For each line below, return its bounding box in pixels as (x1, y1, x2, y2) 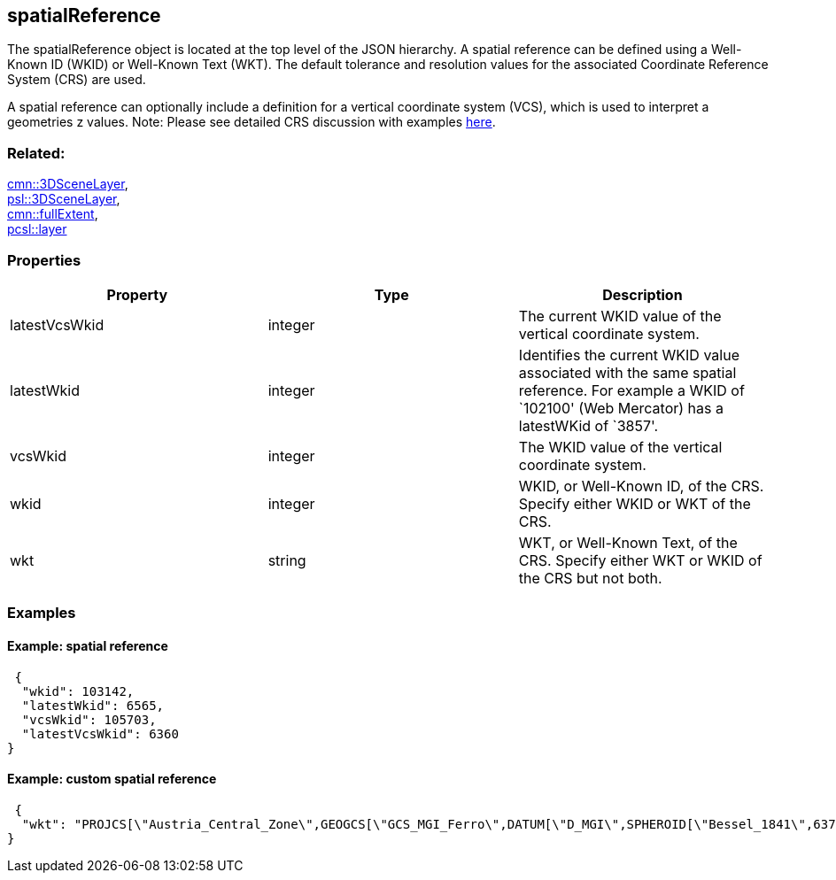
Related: (7, 143, 66, 162)
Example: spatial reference (7, 637, 168, 653)
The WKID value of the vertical (518, 437, 723, 456)
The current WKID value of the (518, 306, 722, 325)
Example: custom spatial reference (7, 771, 217, 787)
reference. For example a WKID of (518, 381, 745, 399)
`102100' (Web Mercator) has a (518, 398, 724, 417)
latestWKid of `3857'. (518, 416, 659, 435)
